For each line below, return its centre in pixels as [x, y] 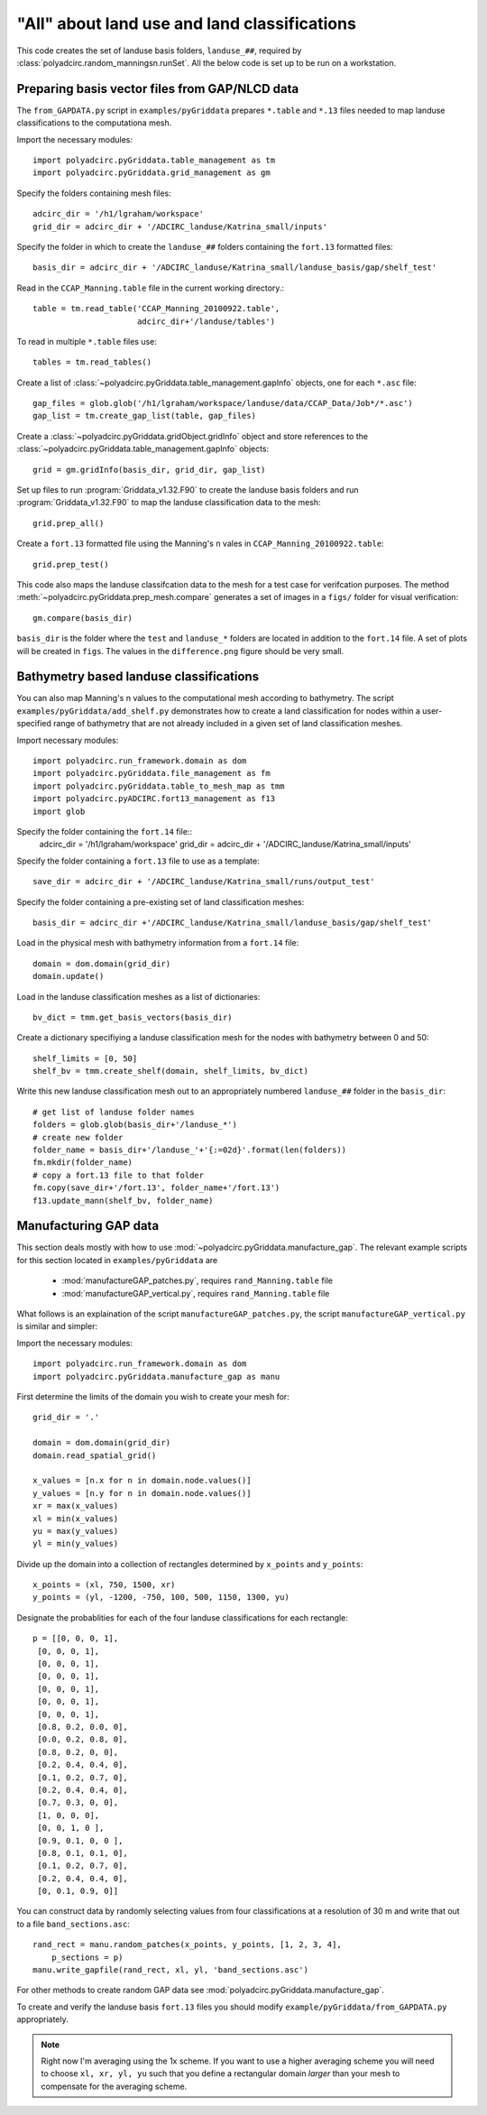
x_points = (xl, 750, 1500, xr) [104, 1585]
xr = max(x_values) [76, 1506]
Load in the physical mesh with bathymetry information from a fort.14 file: [158, 943]
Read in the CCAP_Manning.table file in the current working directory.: [150, 288]
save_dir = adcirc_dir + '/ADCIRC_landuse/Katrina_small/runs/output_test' [204, 882]
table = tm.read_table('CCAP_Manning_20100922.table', [156, 309]
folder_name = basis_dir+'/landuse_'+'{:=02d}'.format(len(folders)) [190, 1150]
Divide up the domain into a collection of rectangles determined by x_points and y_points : [190, 1564]
